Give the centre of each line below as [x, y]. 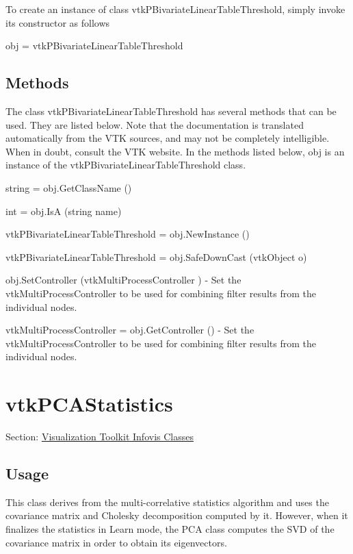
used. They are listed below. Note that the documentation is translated [155, 124]
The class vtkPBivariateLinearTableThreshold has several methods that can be [171, 111]
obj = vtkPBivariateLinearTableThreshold [94, 46]
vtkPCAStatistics [89, 404]
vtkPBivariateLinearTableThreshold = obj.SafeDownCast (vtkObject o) [156, 256]
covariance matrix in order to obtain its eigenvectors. [116, 542]
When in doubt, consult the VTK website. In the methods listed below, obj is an [175, 151]
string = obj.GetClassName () [69, 187]
